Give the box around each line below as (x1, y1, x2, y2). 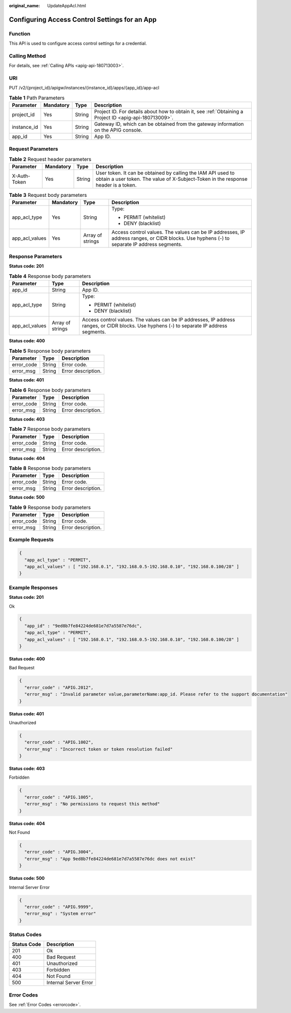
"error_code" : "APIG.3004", (24, 849, 94, 855)
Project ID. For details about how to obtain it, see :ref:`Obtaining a (94, 108, 243, 115)
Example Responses (9, 584, 58, 591)
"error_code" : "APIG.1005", (24, 794, 94, 800)
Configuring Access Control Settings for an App (9, 15, 157, 24)
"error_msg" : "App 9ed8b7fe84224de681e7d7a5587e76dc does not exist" (24, 856, 196, 861)
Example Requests (9, 536, 54, 543)
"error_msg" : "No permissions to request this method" (24, 801, 160, 807)
